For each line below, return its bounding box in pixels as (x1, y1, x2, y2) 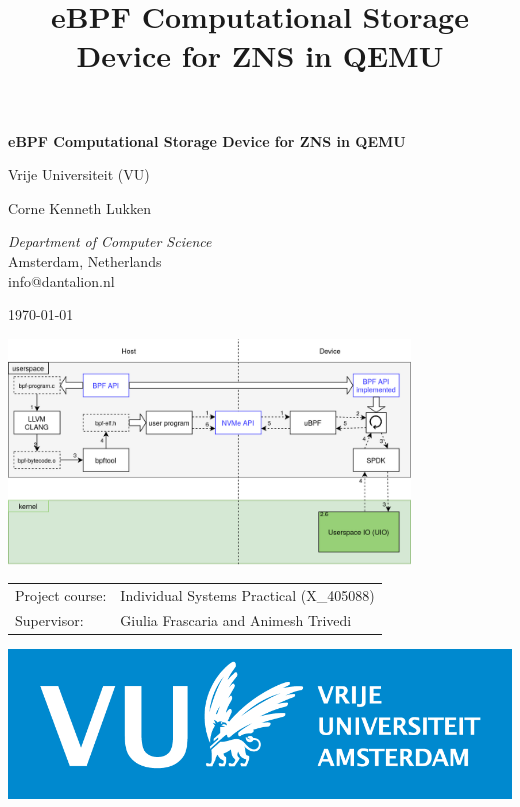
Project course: (15, 585, 107, 606)
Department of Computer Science (8, 231, 212, 252)
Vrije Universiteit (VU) (8, 164, 150, 185)
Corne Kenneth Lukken (8, 197, 151, 218)
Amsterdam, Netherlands (8, 250, 162, 271)
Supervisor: (15, 609, 84, 630)
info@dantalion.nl (8, 270, 115, 291)
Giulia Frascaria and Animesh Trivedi (120, 609, 352, 630)
